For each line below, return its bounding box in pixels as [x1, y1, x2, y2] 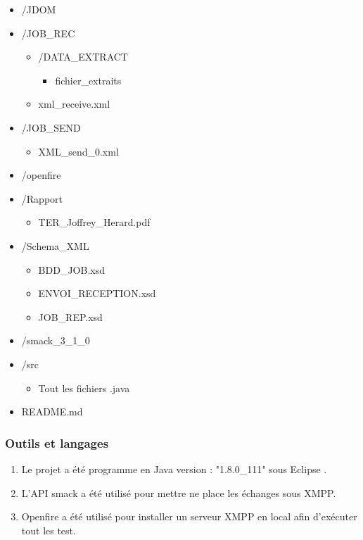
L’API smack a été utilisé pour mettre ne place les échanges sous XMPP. [21, 485, 336, 500]
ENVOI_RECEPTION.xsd [38, 286, 156, 301]
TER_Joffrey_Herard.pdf [38, 215, 151, 230]
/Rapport [21, 191, 63, 206]
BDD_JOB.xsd [38, 262, 105, 277]
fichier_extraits [55, 73, 122, 87]
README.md [21, 404, 83, 419]
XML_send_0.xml [38, 144, 119, 158]
